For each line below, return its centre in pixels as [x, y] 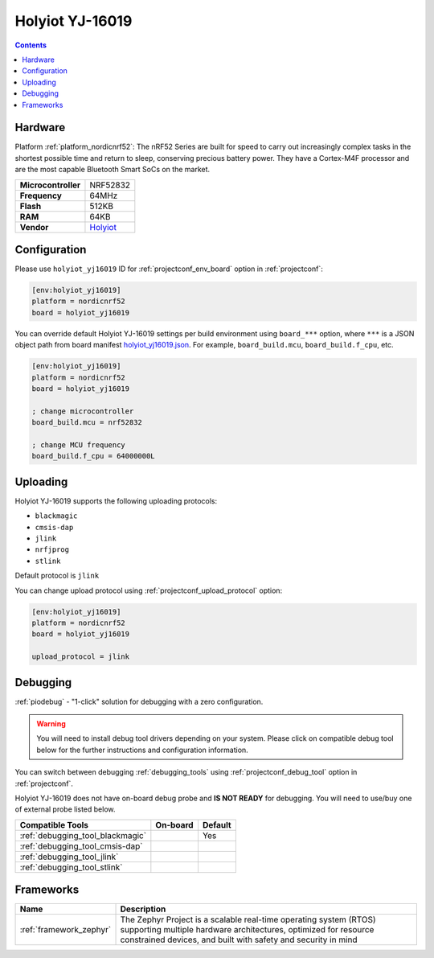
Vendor [34, 227]
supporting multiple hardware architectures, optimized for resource [247, 930]
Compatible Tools [54, 824]
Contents [31, 45]
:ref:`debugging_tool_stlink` [71, 867]
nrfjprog [52, 550]
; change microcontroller [83, 411]
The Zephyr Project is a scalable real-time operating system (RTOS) [248, 919]
